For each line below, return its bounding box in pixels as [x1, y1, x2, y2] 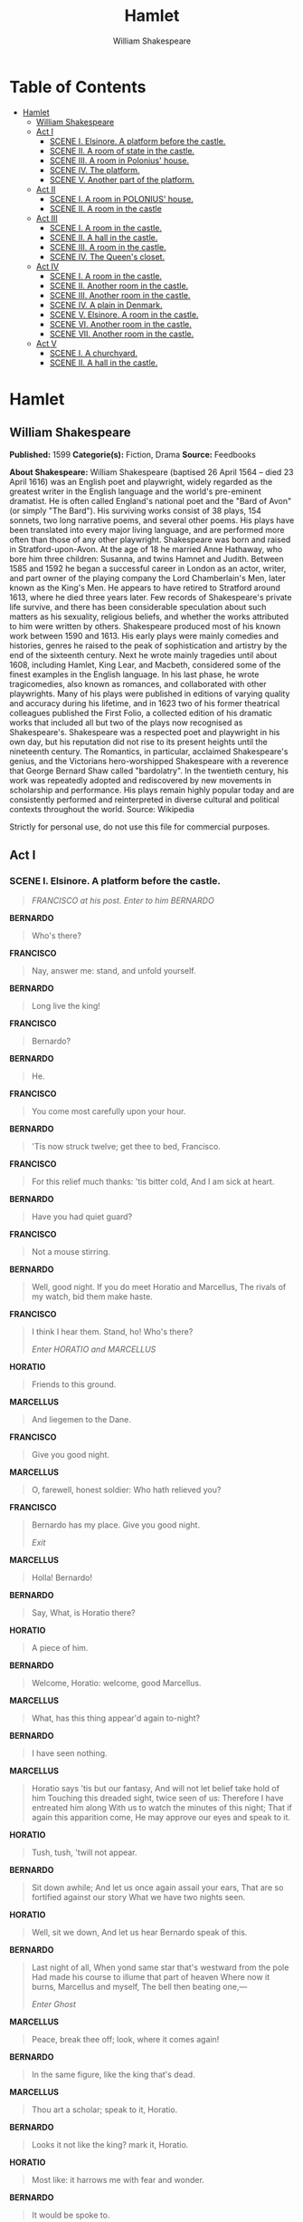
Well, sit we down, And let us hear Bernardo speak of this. [31, 1927, 248, 1938]
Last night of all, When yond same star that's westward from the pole [31, 1962, 289, 1973]
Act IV [35, 260, 60, 272]
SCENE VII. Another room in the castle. [49, 328, 194, 339]
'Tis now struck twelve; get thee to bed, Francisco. [31, 1141, 222, 1152]
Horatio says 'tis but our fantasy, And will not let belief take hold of [31, 1783, 280, 1794]
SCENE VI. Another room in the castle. [49, 318, 192, 329]
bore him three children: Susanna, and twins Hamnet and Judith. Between [9, 553, 285, 564]
